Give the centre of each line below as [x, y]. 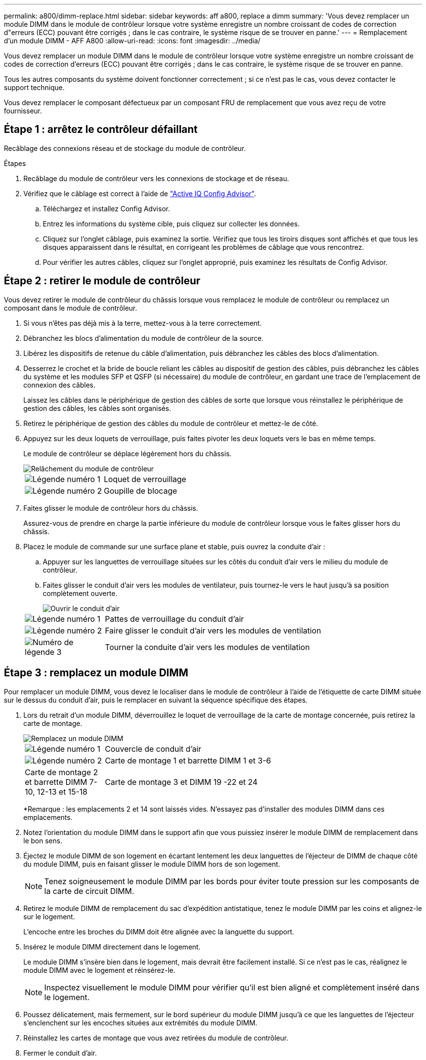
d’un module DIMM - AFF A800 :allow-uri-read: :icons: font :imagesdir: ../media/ [132, 41]
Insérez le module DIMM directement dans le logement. [112, 947]
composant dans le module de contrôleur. [71, 308]
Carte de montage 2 [62, 772]
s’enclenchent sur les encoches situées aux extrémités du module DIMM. [141, 1023]
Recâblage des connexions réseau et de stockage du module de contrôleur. [125, 148]
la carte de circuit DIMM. [89, 891]
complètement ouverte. [80, 593]
